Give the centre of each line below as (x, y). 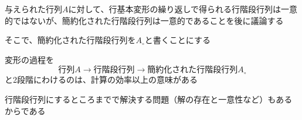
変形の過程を (29, 59)
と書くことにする (177, 40)
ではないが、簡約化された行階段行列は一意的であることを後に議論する (148, 20)
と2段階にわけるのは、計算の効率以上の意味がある (101, 80)
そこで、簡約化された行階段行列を (70, 40)
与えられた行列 (33, 9)
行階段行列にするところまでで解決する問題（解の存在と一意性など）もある (149, 99)
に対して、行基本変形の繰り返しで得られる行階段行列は (174, 9)
